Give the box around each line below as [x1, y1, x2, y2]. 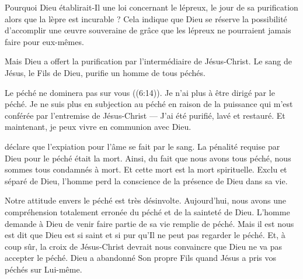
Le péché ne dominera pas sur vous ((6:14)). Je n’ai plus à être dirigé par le [5, 86, 275, 98]
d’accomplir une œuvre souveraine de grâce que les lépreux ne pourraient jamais [5, 24, 291, 36]
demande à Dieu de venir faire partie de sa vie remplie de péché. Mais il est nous [5, 217, 294, 229]
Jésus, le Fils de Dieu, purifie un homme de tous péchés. [5, 66, 206, 78]
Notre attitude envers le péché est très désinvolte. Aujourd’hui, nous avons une [5, 194, 287, 206]
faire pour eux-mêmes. [5, 35, 84, 47]
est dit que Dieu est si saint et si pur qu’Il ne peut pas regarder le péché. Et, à [5, 229, 285, 241]
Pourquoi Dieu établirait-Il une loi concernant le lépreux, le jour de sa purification [5, 1, 298, 13]
